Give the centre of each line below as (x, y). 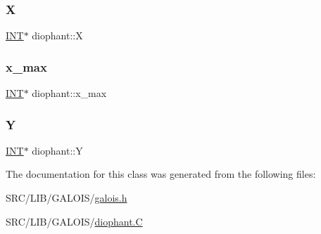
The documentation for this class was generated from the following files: (161, 174)
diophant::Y (57, 150)
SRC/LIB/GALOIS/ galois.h (67, 198)
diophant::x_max (69, 93)
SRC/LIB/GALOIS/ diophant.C (74, 221)
